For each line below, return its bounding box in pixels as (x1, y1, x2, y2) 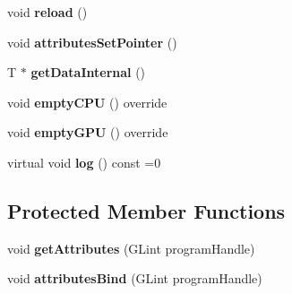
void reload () (7, 3, 88, 21)
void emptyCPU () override (7, 92, 167, 111)
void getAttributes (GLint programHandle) (7, 238, 255, 257)
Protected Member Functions (7, 196, 286, 224)
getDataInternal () (30, 63, 146, 82)
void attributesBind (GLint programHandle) (7, 269, 262, 288)
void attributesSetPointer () (7, 32, 177, 51)
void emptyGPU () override (7, 123, 168, 142)
